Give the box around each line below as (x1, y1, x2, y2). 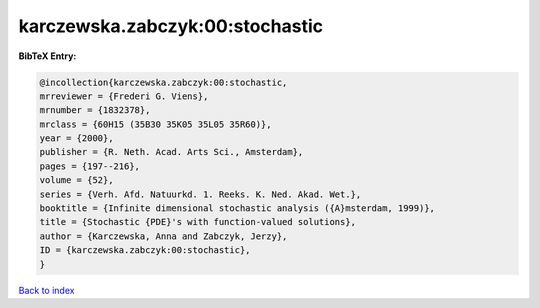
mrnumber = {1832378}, (39, 105, 151, 116)
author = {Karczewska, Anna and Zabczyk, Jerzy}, (39, 230, 288, 242)
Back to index (18, 284, 75, 296)
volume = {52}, (39, 175, 114, 186)
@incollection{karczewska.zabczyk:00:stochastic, (39, 76, 288, 88)
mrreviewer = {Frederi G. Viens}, (39, 90, 209, 102)
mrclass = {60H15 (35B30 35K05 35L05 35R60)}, (39, 118, 272, 130)
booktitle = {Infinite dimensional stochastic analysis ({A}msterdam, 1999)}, (39, 203, 435, 214)
